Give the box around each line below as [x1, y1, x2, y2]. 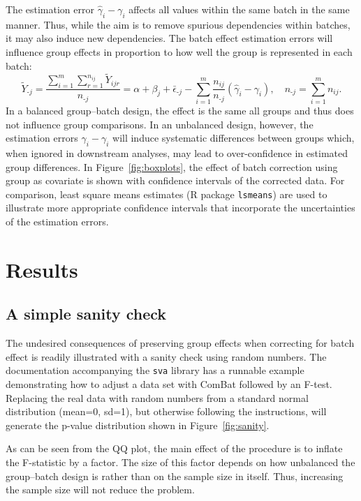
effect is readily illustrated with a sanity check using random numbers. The [6, 349, 327, 364]
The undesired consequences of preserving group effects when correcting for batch [6, 336, 355, 350]
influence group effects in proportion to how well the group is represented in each [6, 44, 353, 59]
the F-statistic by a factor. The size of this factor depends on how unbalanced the [6, 454, 355, 469]
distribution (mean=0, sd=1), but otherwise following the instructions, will [6, 404, 327, 419]
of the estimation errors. [6, 214, 109, 228]
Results [6, 255, 78, 283]
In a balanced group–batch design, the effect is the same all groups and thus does [6, 103, 354, 117]
